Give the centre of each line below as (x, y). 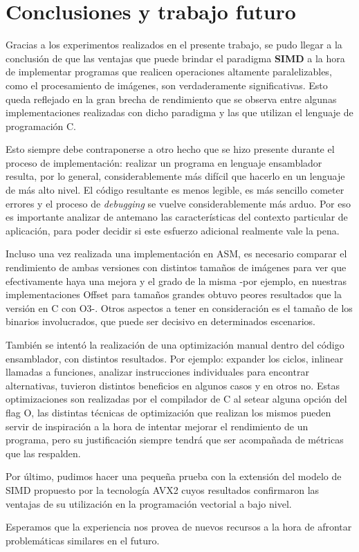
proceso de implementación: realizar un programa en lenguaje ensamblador (164, 162)
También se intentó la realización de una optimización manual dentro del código (175, 344)
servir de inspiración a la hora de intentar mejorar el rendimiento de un (157, 426)
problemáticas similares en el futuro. (83, 540)
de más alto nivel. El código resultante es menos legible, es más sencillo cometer (175, 190)
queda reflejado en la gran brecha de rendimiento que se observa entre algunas (171, 99)
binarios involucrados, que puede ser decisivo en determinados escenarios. (160, 321)
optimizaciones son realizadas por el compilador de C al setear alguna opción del (176, 399)
